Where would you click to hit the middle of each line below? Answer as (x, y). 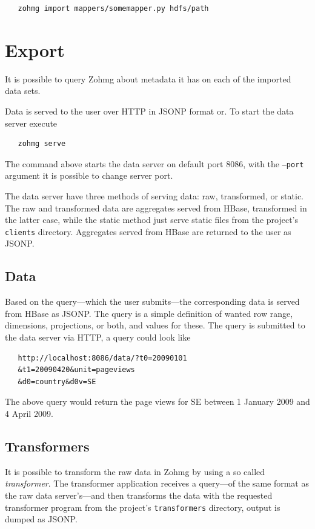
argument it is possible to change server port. (89, 175)
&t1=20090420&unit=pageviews (76, 370)
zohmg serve (42, 144)
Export (35, 49)
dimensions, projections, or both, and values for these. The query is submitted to (155, 325)
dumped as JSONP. (41, 519)
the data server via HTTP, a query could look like (98, 337)
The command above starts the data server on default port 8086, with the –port (154, 163)
